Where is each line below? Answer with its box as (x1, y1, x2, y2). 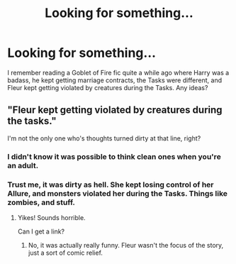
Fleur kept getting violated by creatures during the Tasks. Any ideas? (7, 83, 208, 92)
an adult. (7, 160, 39, 170)
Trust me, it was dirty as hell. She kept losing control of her (7, 180, 214, 189)
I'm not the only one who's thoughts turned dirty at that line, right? (7, 133, 201, 143)
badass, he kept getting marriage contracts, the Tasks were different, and (7, 76, 222, 84)
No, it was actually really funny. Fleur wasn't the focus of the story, (28, 241, 224, 249)
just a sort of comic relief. (28, 248, 103, 257)
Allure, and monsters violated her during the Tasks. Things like (7, 188, 228, 198)
